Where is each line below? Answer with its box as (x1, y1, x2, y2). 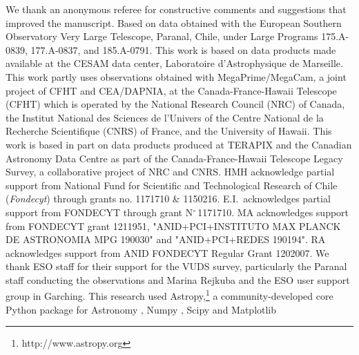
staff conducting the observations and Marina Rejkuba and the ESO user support (6, 272, 350, 287)
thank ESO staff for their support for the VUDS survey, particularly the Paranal (6, 259, 347, 274)
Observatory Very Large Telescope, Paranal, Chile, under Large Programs (6, 29, 318, 44)
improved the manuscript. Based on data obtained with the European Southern (6, 15, 342, 30)
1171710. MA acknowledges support (197, 204, 349, 219)
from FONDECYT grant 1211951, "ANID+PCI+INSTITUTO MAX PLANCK (6, 218, 341, 233)
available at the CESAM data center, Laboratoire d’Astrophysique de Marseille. (6, 56, 343, 70)
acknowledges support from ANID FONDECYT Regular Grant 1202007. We (6, 245, 329, 260)
